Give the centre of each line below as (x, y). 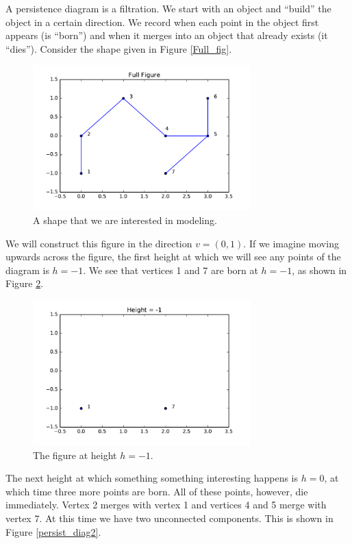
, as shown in (319, 270)
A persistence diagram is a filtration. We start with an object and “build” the (168, 8)
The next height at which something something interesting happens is (152, 478)
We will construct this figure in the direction (99, 243)
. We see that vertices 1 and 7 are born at (171, 270)
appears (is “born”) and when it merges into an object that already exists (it (167, 35)
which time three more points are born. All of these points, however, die (157, 491)
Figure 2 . (25, 283)
